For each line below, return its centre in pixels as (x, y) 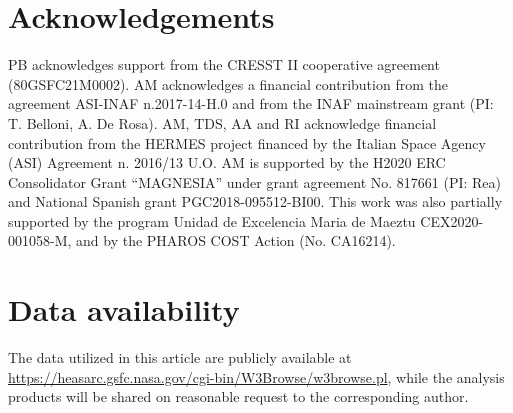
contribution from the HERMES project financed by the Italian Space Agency (247, 142)
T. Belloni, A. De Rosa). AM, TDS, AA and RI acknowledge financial (222, 122)
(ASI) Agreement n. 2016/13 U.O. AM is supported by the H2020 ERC (227, 162)
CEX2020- (452, 220)
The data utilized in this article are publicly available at (180, 357)
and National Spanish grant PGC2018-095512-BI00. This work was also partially (255, 201)
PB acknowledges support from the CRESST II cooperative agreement (224, 64)
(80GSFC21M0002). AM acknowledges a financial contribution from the (228, 83)
